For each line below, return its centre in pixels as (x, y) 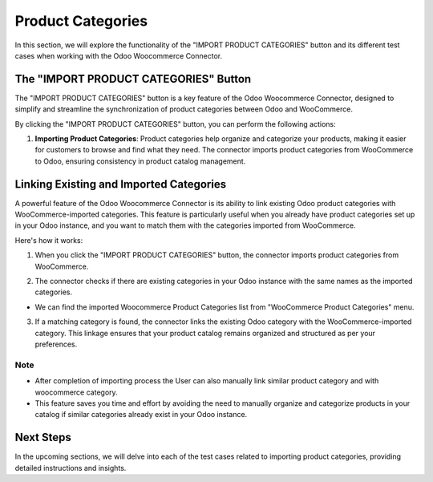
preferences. (56, 344)
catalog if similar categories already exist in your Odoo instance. (141, 415)
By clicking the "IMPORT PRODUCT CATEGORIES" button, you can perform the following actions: (175, 124)
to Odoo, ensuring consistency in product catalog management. (140, 161)
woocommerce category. (76, 392)
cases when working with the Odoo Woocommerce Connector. (119, 55)
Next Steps (43, 437)
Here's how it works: (49, 240)
